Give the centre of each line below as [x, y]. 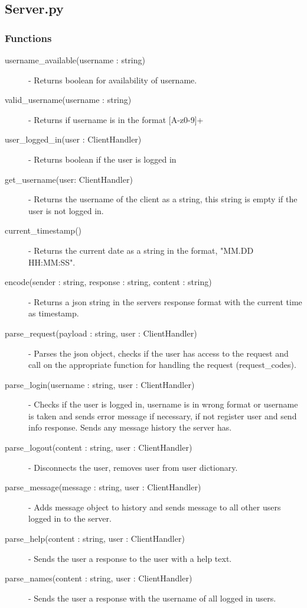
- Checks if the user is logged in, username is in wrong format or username [163, 404]
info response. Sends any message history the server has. [130, 427]
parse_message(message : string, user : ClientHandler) [103, 487]
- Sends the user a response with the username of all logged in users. [152, 598]
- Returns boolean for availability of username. [113, 80]
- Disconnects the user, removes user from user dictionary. [133, 467]
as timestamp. [54, 313]
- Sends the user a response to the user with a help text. [130, 558]
